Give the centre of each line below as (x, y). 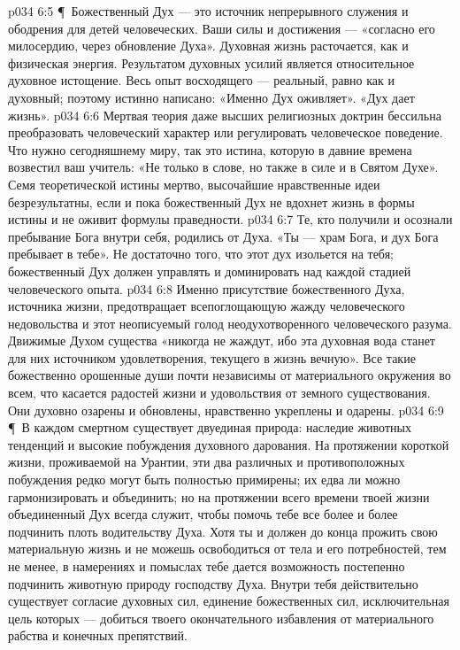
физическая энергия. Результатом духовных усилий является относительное (211, 62)
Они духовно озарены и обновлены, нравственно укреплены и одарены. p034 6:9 (226, 410)
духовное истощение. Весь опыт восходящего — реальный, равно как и (201, 80)
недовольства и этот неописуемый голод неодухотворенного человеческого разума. (230, 323)
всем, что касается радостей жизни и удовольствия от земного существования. (219, 393)
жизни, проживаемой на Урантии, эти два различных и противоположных (207, 462)
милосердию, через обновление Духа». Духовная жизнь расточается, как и (208, 46)
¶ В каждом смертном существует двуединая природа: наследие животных (210, 427)
